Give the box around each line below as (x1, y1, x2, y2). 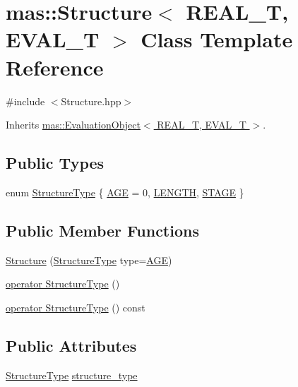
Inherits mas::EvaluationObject (6, 117, 141, 132)
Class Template (141, 25, 293, 54)
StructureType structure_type (6, 367, 138, 382)
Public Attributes (6, 334, 137, 356)
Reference (6, 52, 104, 81)
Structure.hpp (61, 93, 121, 108)
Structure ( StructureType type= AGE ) (6, 252, 172, 267)
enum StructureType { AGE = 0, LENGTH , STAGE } (6, 184, 244, 199)
